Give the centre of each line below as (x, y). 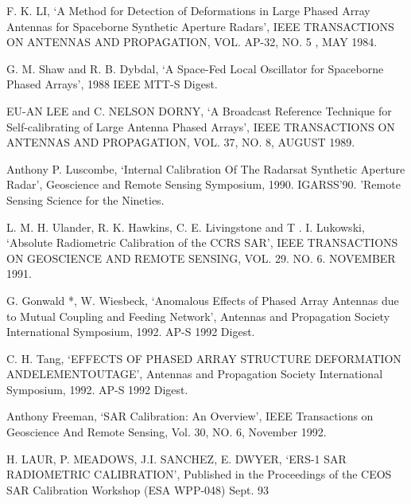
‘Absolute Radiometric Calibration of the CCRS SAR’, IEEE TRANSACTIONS (202, 242)
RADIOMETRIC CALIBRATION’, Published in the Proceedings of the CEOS (199, 474)
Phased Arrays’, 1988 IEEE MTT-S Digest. (112, 84)
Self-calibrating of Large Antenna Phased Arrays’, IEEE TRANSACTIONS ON (201, 126)
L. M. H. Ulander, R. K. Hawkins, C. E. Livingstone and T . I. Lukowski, (186, 227)
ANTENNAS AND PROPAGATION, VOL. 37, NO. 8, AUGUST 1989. (181, 142)
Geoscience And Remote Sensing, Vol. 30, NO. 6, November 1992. (167, 432)
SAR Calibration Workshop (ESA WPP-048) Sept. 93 (138, 489)
